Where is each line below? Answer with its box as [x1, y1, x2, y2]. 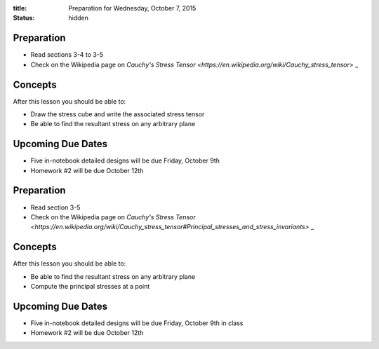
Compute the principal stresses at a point [30, 282, 150, 291]
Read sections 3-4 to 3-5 [30, 50, 104, 59]
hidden [68, 14, 89, 22]
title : [13, 4, 27, 12]
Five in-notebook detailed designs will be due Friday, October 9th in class [30, 319, 244, 327]
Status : [13, 14, 35, 22]
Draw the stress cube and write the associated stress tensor [30, 109, 205, 118]
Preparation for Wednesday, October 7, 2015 [68, 4, 197, 12]
